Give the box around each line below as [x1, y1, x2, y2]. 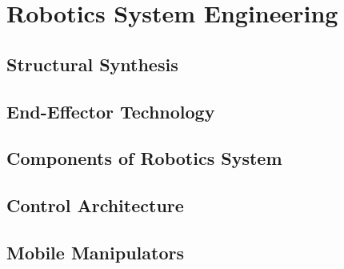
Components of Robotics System [6, 146, 282, 171]
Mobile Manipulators [6, 239, 184, 264]
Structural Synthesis [6, 51, 178, 76]
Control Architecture [6, 193, 184, 218]
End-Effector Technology [6, 98, 215, 123]
